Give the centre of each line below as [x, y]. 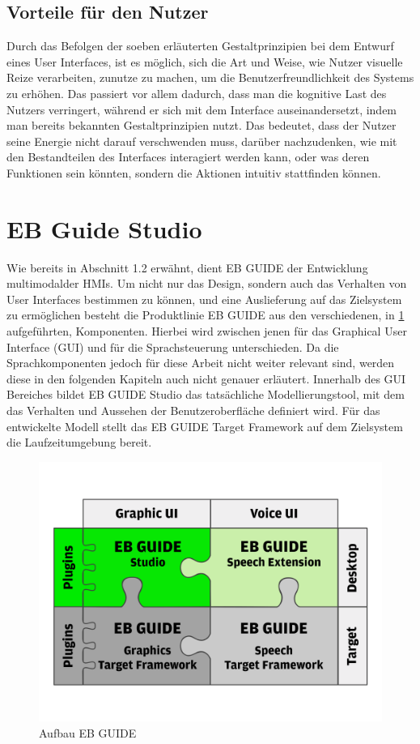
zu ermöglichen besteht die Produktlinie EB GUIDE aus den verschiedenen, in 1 [206, 315]
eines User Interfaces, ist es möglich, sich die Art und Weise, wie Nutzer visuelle [205, 61]
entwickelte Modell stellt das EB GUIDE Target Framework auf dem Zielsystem [205, 426]
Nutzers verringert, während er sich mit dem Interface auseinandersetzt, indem [202, 109]
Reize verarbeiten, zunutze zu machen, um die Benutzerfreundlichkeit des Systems [210, 77]
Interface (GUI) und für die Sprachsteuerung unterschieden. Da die [173, 346]
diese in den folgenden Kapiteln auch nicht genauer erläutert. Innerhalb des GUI [206, 378]
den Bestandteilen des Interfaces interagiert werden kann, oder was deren [188, 157]
